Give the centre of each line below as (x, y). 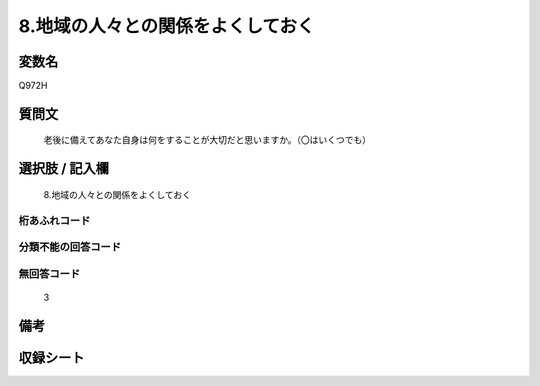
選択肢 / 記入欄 (64, 168)
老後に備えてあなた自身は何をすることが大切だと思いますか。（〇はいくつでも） (207, 140)
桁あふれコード (54, 220)
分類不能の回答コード (70, 247)
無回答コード (49, 273)
